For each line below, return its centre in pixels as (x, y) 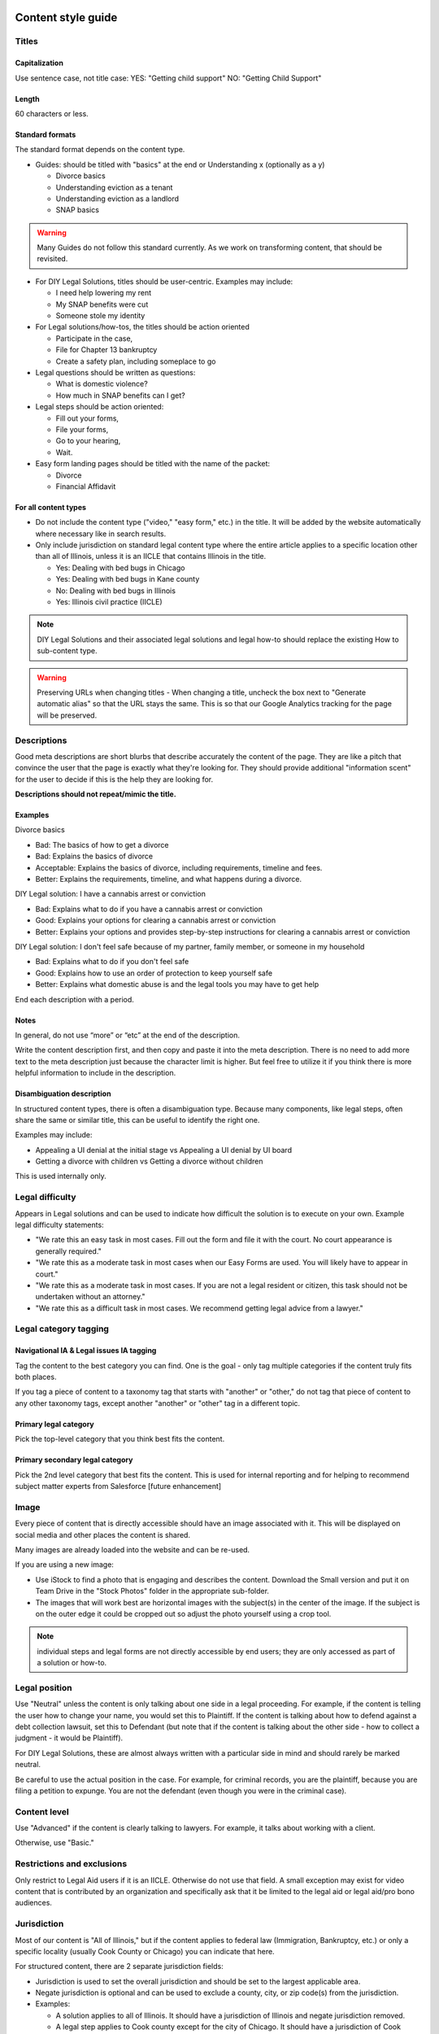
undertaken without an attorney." (90, 1297)
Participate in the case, (94, 338)
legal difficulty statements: (60, 1224)
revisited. (52, 259)
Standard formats (46, 134)
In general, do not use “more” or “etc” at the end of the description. (127, 1035)
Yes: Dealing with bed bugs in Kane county (128, 579)
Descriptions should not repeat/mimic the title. (96, 794)
